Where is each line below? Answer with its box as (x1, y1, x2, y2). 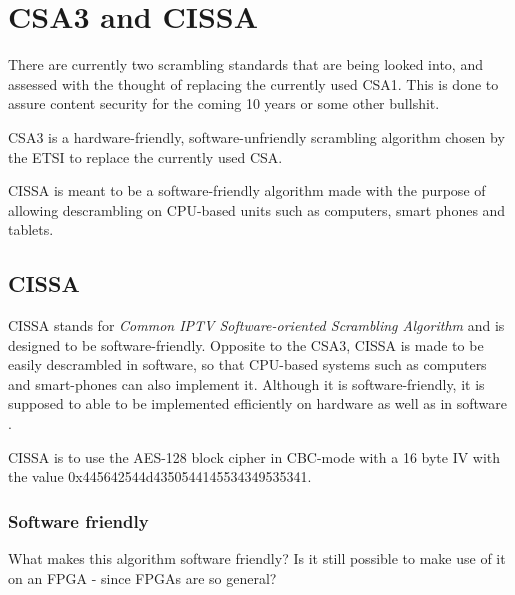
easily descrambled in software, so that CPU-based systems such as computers (8, 354, 487, 375)
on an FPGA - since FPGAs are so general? (8, 567, 277, 588)
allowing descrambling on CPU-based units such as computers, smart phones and (8, 199, 506, 220)
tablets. (8, 219, 54, 240)
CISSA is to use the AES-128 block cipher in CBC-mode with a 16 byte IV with (8, 446, 501, 467)
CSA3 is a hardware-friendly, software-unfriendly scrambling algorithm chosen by (8, 126, 505, 147)
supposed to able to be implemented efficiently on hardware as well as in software (8, 393, 507, 414)
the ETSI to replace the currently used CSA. (8, 146, 283, 167)
